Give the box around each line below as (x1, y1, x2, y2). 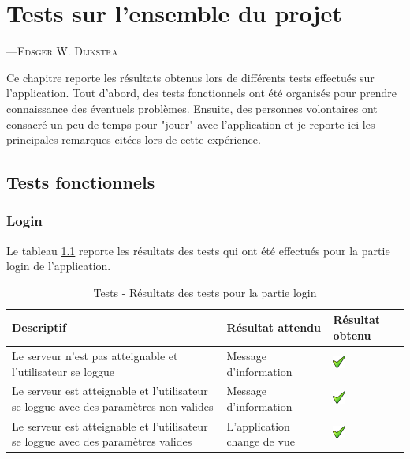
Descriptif (12, 319, 66, 336)
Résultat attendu (226, 319, 322, 336)
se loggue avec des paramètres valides (12, 433, 192, 450)
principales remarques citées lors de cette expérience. (6, 131, 261, 148)
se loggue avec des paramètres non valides (12, 397, 214, 414)
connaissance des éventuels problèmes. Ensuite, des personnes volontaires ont (6, 100, 378, 116)
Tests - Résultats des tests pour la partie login (93, 284, 317, 300)
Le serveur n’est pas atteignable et (12, 347, 178, 363)
